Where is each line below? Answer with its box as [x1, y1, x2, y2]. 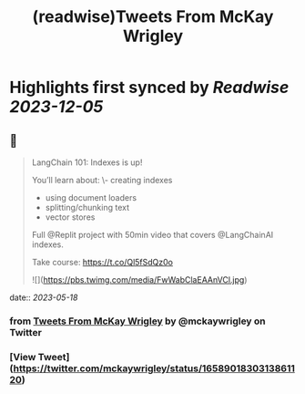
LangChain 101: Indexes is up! [31, 157, 143, 168]
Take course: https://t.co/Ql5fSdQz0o [31, 257, 173, 267]
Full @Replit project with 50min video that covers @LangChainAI [31, 230, 274, 240]
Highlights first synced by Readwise [9, 78, 290, 98]
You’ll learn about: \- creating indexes [31, 175, 173, 185]
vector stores [45, 212, 96, 223]
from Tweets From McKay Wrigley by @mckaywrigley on [9, 315, 266, 327]
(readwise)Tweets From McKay [32, 6, 274, 27]
